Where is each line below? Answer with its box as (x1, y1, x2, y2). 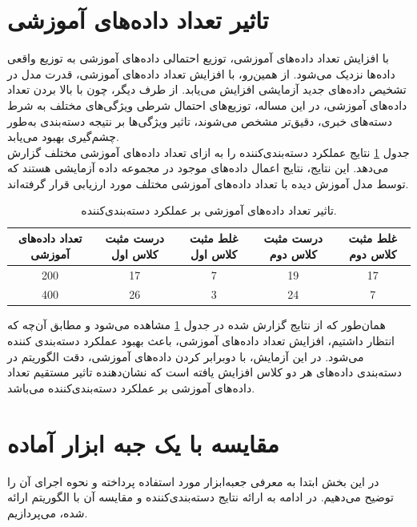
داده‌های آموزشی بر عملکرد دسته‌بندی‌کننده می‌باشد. (7, 379, 255, 396)
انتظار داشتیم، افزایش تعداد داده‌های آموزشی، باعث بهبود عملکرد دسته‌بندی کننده (7, 332, 395, 349)
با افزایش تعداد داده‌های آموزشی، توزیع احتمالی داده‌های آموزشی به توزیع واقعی (7, 50, 389, 66)
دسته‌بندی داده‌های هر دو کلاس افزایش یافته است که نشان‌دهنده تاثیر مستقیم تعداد (7, 364, 403, 380)
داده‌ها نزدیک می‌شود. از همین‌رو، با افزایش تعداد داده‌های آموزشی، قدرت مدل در (7, 65, 395, 82)
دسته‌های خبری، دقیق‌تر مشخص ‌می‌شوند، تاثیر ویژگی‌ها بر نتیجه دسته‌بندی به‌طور (7, 112, 393, 129)
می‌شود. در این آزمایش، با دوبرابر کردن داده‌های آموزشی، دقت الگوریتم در (7, 348, 364, 364)
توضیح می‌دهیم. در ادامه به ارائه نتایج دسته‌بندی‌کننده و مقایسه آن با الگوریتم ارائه (7, 489, 394, 505)
